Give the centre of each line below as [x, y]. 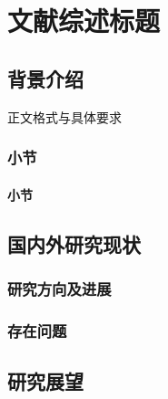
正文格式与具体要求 [64, 116]
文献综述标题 [84, 21]
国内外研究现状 [74, 243]
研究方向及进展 [59, 288]
